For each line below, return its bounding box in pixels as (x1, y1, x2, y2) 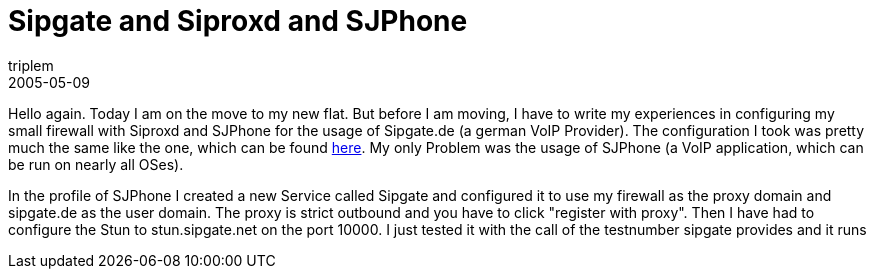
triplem (8, 56, 54, 74)
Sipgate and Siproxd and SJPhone (8, 4, 468, 38)
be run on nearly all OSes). (8, 155, 184, 173)
